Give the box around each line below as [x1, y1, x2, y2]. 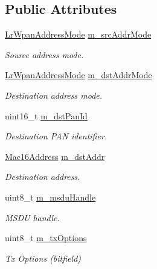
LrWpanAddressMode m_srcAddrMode [5, 28, 152, 41]
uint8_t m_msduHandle [5, 190, 96, 203]
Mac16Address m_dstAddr [5, 150, 105, 162]
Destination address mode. [5, 88, 103, 101]
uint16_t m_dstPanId [5, 109, 88, 122]
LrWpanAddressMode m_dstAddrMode [5, 68, 152, 81]
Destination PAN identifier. [5, 130, 107, 142]
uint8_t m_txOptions [5, 231, 87, 244]
